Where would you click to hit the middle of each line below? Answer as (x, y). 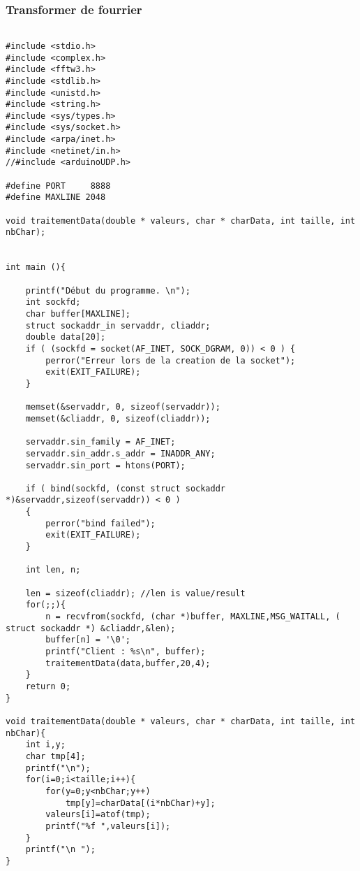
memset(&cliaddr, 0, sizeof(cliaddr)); (118, 418)
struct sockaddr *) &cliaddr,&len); (91, 628)
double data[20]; (66, 337)
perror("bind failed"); (100, 523)
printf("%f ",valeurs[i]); (108, 826)
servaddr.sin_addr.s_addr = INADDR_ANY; (120, 453)
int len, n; (53, 570)
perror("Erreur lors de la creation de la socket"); (171, 360)
